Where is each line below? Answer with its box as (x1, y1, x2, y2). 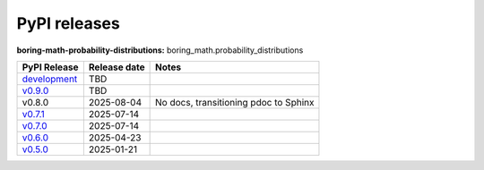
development (22, 72, 78, 85)
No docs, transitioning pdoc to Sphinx (155, 96, 315, 108)
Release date (88, 61, 145, 73)
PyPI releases (16, 13, 120, 33)
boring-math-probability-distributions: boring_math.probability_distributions (16, 45, 304, 55)
